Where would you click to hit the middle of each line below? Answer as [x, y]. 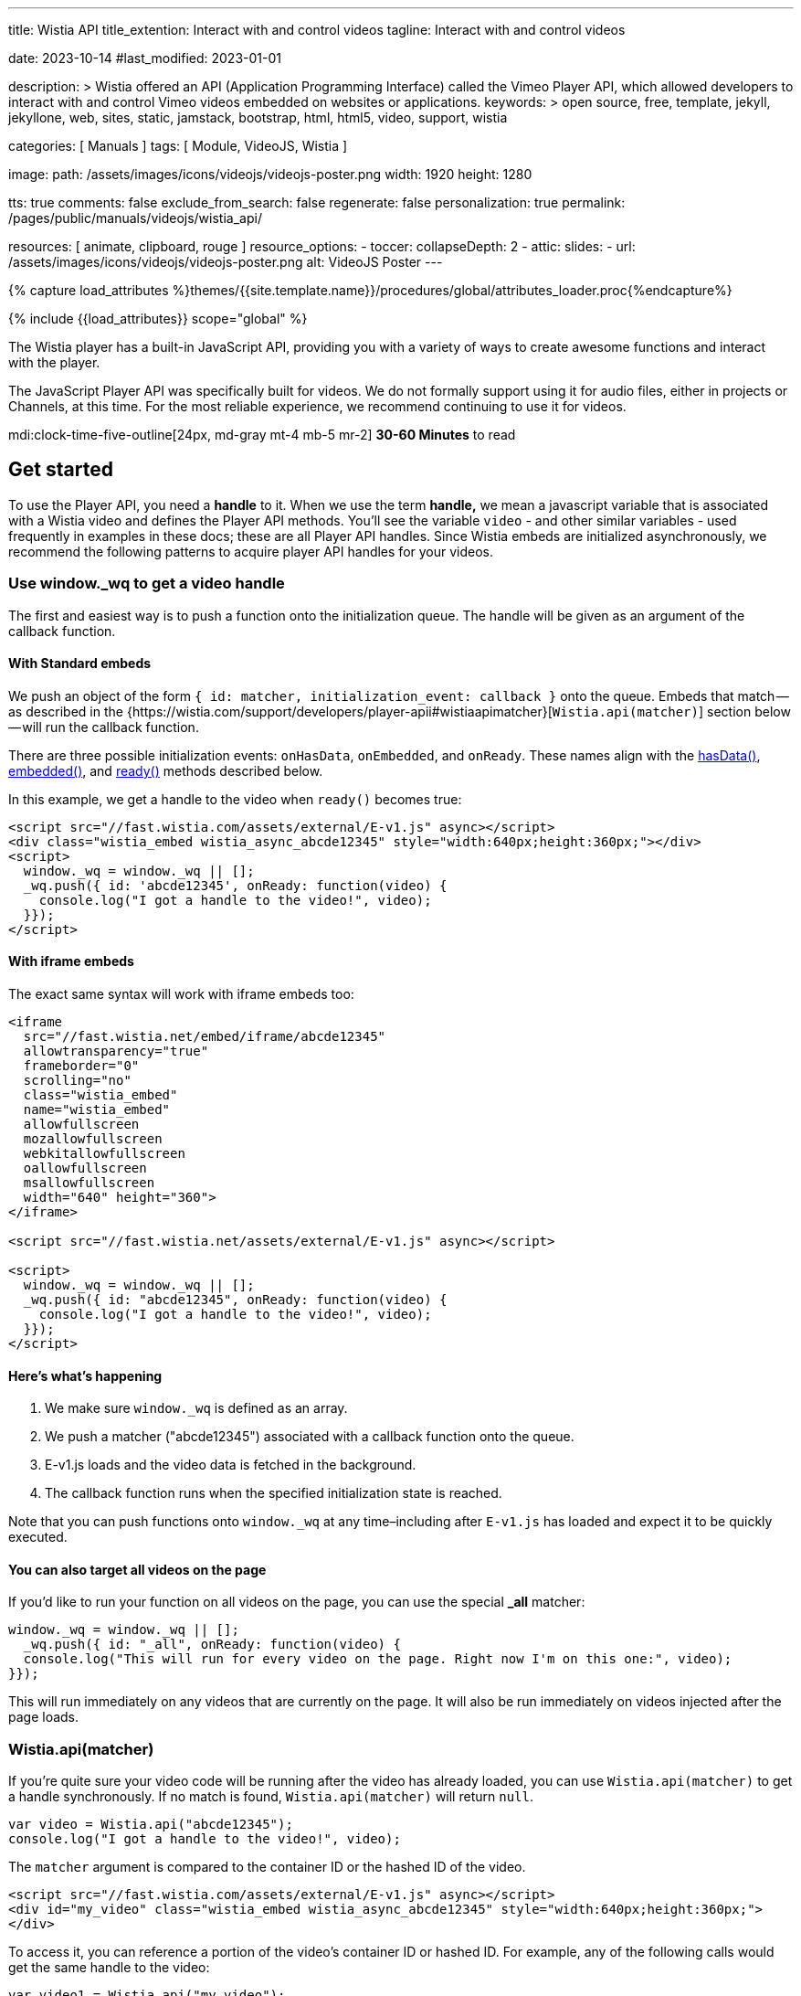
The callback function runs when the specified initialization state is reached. [274, 1493]
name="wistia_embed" [97, 1110]
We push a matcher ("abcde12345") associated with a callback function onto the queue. [310, 1437]
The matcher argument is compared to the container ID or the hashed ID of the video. [267, 1867]
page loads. [44, 1717]
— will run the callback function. [104, 727]
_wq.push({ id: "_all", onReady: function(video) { [212, 1645]
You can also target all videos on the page [137, 1569]
